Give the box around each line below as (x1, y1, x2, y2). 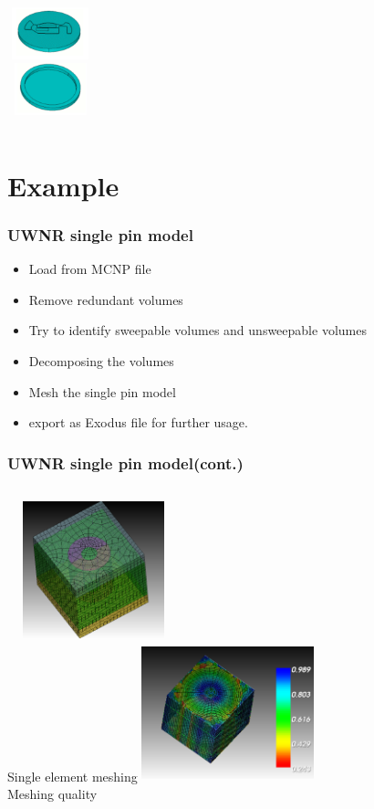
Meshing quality (7, 784, 98, 804)
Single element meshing (7, 766, 138, 785)
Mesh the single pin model (28, 382, 176, 401)
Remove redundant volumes (28, 289, 183, 309)
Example (7, 166, 119, 204)
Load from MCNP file (28, 259, 151, 278)
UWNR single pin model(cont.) (7, 451, 244, 474)
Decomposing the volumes (28, 351, 174, 370)
